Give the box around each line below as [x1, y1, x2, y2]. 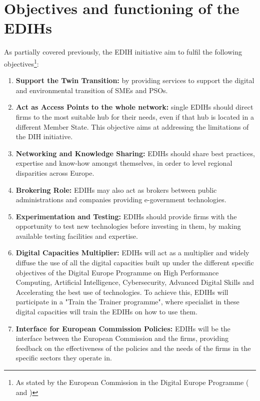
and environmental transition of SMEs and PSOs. [15, 85, 168, 95]
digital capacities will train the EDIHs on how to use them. [15, 306, 197, 317]
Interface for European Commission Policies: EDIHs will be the [15, 323, 230, 333]
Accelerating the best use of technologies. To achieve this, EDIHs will [15, 286, 228, 297]
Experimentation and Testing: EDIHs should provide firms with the [15, 211, 237, 221]
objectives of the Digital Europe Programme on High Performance [15, 267, 219, 277]
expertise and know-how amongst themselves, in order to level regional [15, 158, 232, 168]
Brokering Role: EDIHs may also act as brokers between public [15, 184, 217, 195]
